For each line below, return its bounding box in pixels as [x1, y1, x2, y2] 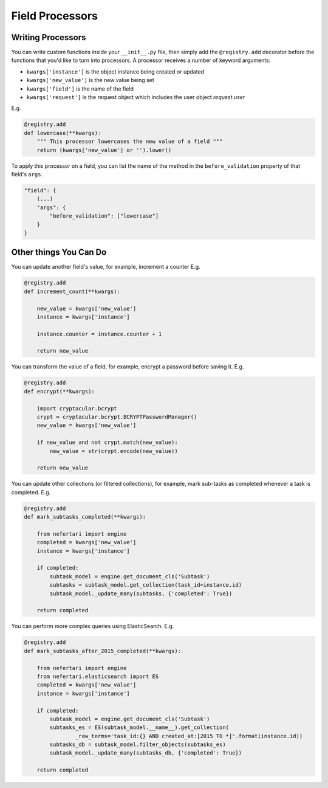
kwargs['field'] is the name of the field [26, 85, 134, 92]
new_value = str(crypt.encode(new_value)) [49, 448, 179, 454]
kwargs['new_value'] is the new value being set [26, 77, 154, 84]
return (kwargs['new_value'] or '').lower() [36, 147, 172, 153]
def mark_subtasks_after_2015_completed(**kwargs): [24, 648, 182, 654]
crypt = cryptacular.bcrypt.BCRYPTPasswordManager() [36, 413, 197, 421]
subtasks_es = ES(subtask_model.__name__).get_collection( [49, 724, 230, 731]
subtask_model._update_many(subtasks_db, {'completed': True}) [49, 750, 242, 756]
